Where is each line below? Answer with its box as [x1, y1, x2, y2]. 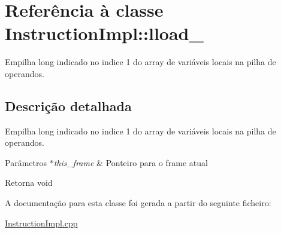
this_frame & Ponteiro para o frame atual [53, 156, 208, 168]
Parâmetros [5, 156, 47, 168]
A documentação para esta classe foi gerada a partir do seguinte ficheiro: [5, 197, 271, 209]
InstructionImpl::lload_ [5, 21, 204, 45]
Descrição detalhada [5, 96, 132, 115]
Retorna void [5, 176, 53, 189]
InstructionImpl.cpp [5, 216, 78, 229]
